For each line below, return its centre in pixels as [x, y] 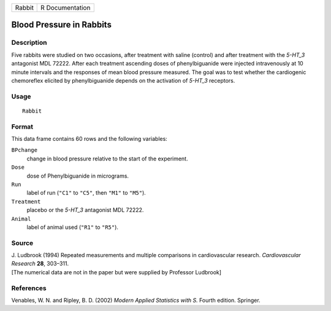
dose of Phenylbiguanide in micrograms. [78, 176]
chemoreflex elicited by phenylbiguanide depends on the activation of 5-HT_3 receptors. [123, 80]
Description [29, 43]
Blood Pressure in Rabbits [61, 25]
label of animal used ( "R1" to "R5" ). [73, 227]
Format [22, 127]
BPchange [25, 150]
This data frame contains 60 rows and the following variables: [89, 139]
